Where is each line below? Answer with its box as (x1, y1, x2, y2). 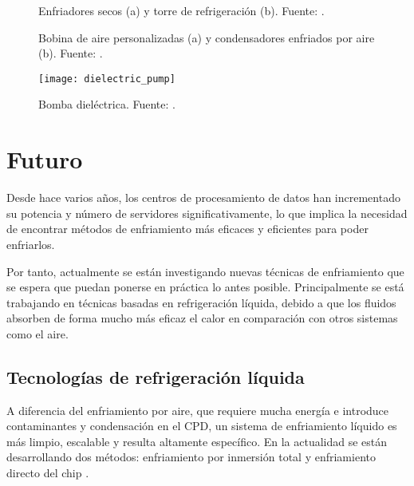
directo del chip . (6, 464, 89, 481)
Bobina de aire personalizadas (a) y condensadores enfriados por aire (38, 29, 375, 45)
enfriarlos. (6, 235, 55, 252)
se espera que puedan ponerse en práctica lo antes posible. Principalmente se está (6, 279, 404, 295)
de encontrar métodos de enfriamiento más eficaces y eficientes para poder (6, 220, 369, 237)
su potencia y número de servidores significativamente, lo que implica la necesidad (6, 204, 408, 221)
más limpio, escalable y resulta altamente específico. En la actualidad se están (6, 433, 388, 449)
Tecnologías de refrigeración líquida (6, 364, 305, 389)
